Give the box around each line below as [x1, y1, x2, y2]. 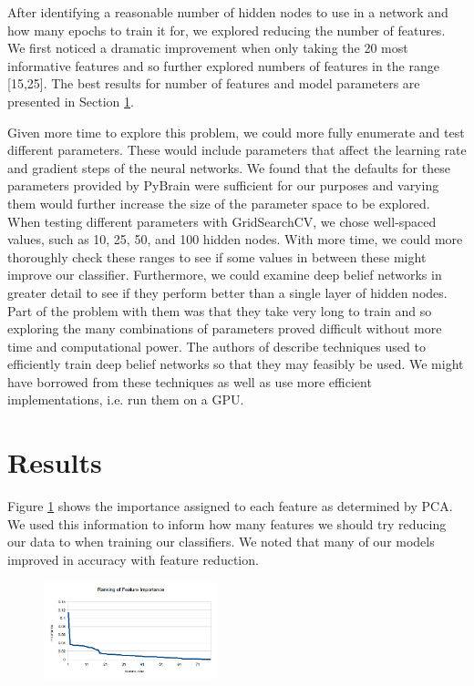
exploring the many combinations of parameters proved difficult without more [7, 319, 442, 338]
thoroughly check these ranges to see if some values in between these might [7, 247, 427, 266]
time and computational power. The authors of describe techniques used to [7, 336, 426, 355]
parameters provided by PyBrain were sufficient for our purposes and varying [7, 176, 439, 195]
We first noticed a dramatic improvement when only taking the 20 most [7, 38, 408, 57]
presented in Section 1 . [7, 91, 134, 110]
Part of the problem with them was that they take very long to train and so [7, 301, 432, 320]
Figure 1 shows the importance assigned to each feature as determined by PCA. [7, 497, 453, 516]
